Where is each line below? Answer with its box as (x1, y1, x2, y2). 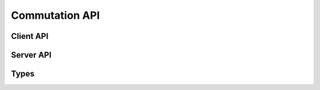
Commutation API (11, 9, 100, 22)
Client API (11, 31, 49, 41)
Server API (11, 50, 52, 60)
